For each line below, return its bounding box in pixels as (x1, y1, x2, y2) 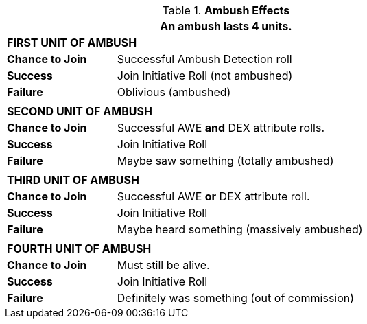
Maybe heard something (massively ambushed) (117, 222, 363, 236)
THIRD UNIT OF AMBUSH (7, 173, 139, 187)
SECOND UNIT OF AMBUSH (7, 104, 152, 118)
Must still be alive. (117, 258, 210, 272)
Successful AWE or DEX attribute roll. (117, 189, 310, 203)
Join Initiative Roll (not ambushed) (117, 69, 293, 82)
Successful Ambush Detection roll (117, 52, 292, 66)
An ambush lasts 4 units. (160, 19, 292, 33)
